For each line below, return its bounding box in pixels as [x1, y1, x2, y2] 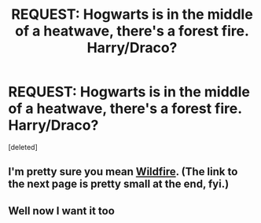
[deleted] [8, 142, 38, 152]
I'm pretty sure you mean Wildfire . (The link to [8, 165, 238, 178]
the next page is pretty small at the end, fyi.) [8, 177, 230, 191]
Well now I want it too [8, 204, 116, 218]
